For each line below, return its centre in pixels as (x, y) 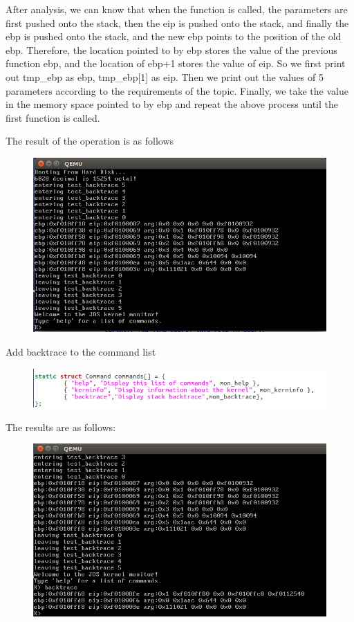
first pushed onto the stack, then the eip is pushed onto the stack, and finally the (177, 22)
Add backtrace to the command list (81, 351)
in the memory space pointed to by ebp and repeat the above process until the (172, 104)
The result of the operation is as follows (90, 141)
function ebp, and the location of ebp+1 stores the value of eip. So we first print (176, 63)
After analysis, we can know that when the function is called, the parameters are (177, 9)
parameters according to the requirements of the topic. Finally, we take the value (177, 90)
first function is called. (53, 117)
